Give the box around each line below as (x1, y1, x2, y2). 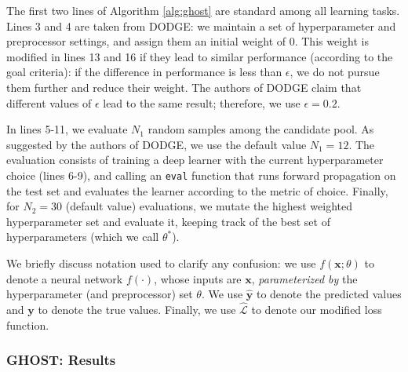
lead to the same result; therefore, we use (103, 94, 301, 111)
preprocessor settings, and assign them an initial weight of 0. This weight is (6, 33, 369, 49)
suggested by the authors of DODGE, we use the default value (6, 136, 307, 152)
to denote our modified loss (251, 301, 382, 317)
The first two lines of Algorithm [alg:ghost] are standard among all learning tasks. (6, 2, 400, 18)
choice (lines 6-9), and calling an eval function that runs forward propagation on (6, 166, 396, 183)
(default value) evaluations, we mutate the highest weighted (65, 198, 352, 214)
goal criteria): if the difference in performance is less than (6, 64, 282, 80)
